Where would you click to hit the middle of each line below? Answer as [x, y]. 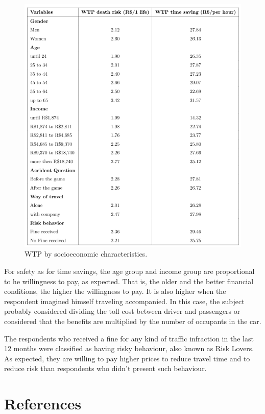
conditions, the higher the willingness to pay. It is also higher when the [115, 291]
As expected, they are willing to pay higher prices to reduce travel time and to [127, 358]
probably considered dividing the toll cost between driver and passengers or [122, 311]
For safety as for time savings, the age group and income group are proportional [129, 271]
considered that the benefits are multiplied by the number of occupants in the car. [133, 321]
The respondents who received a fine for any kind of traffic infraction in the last [129, 338]
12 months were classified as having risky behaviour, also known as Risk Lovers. [129, 348]
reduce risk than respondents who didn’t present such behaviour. [105, 368]
